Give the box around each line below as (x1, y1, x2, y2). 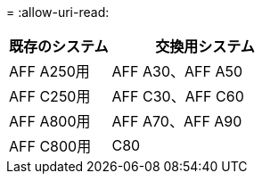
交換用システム (155, 37, 255, 55)
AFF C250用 (9, 87, 91, 105)
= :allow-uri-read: (6, 4, 110, 20)
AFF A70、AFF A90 (111, 112, 242, 130)
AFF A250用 (9, 62, 90, 80)
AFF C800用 (9, 137, 92, 155)
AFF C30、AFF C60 (111, 87, 244, 105)
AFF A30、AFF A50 (111, 62, 243, 80)
